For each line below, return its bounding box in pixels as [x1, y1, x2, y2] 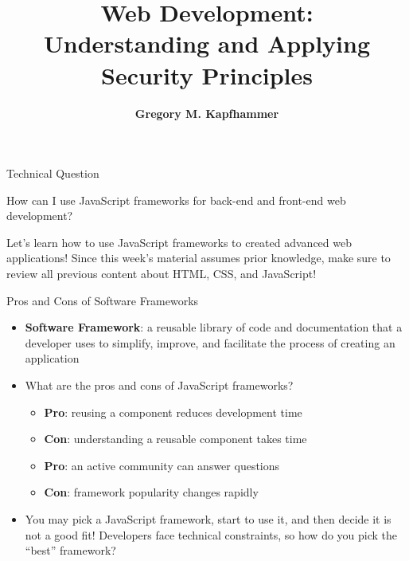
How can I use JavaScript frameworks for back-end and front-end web [6, 191, 346, 208]
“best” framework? [25, 542, 116, 559]
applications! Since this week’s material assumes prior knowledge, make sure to [6, 249, 391, 266]
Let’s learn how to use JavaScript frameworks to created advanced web [6, 233, 352, 250]
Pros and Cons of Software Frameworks [6, 292, 199, 308]
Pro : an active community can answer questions [44, 457, 280, 473]
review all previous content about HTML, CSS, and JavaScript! [6, 265, 317, 282]
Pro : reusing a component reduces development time [44, 403, 302, 420]
